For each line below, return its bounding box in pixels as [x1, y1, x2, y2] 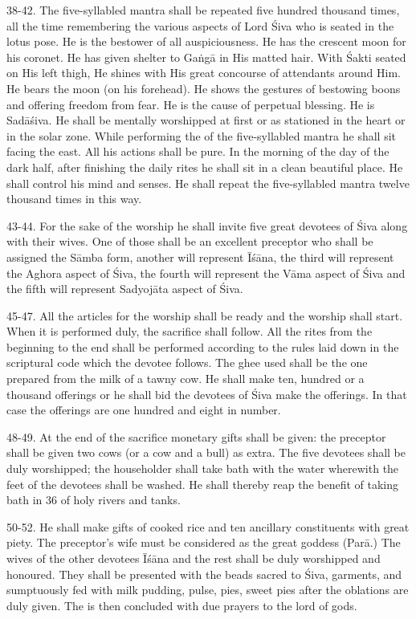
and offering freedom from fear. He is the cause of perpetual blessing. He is [6, 96, 375, 112]
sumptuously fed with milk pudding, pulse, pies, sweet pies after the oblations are [6, 581, 409, 598]
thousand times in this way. [6, 190, 142, 207]
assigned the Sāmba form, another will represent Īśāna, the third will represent [6, 248, 394, 265]
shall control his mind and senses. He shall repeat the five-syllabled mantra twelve [6, 174, 410, 191]
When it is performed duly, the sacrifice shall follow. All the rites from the [6, 323, 373, 340]
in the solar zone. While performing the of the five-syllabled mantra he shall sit [6, 127, 397, 144]
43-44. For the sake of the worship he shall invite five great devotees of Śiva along [6, 217, 408, 234]
